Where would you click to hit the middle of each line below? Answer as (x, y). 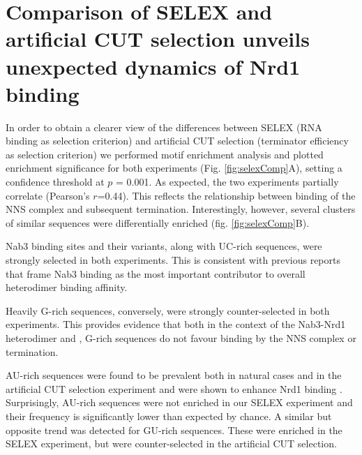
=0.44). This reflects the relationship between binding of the (226, 195)
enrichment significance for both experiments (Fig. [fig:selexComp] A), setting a (174, 168)
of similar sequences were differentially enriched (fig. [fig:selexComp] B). (158, 222)
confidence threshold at (55, 182)
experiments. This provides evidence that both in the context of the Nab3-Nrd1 (176, 324)
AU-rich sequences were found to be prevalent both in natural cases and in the (174, 375)
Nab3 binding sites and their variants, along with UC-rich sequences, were (164, 246)
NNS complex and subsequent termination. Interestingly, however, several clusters (181, 209)
